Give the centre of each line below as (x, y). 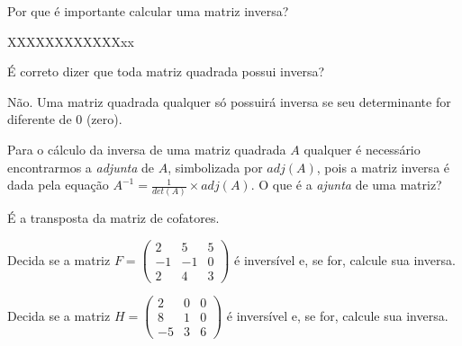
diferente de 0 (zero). (65, 119)
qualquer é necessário (362, 149)
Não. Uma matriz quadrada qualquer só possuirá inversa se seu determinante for (229, 101)
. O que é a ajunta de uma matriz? (346, 185)
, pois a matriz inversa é (383, 167)
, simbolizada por (215, 167)
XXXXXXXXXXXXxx (71, 41)
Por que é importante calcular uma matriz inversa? (148, 11)
